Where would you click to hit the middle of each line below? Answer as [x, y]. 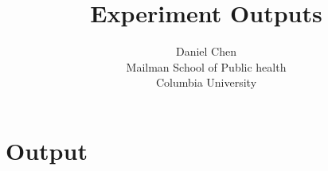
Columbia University [206, 82]
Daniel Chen [206, 51]
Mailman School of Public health [206, 66]
